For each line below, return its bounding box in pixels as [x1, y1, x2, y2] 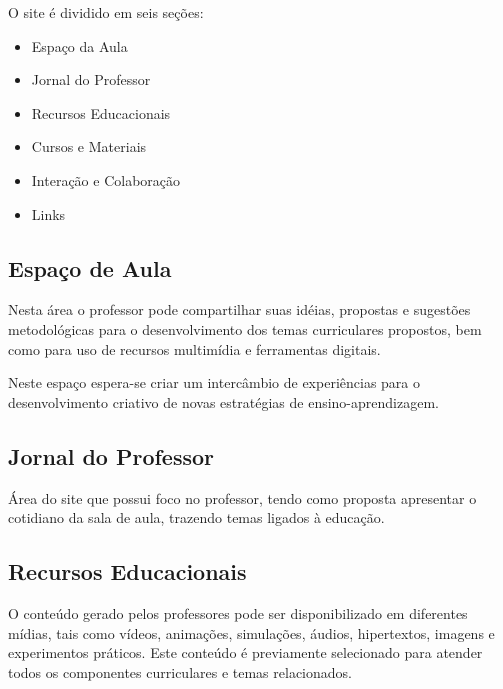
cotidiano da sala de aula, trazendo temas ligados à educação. [8, 507, 385, 528]
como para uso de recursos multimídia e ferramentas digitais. [8, 338, 381, 359]
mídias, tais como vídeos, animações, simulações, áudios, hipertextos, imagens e [8, 622, 495, 643]
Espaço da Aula [31, 35, 128, 56]
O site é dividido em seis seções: [8, 2, 204, 22]
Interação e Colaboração [31, 169, 181, 190]
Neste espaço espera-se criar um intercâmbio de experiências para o [8, 372, 420, 393]
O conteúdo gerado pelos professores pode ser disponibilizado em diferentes [8, 602, 468, 623]
